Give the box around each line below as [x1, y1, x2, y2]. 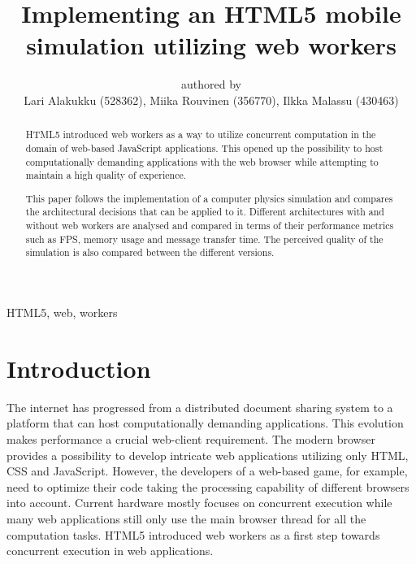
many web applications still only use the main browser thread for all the [6, 510, 366, 527]
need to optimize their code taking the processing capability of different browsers [6, 478, 409, 495]
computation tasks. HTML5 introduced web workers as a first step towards [6, 526, 380, 543]
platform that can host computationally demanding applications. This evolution [6, 414, 404, 432]
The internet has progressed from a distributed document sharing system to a [6, 398, 393, 415]
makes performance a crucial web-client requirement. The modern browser [6, 431, 375, 447]
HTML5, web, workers [6, 304, 118, 321]
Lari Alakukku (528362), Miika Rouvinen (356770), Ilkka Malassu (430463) [24, 91, 399, 108]
